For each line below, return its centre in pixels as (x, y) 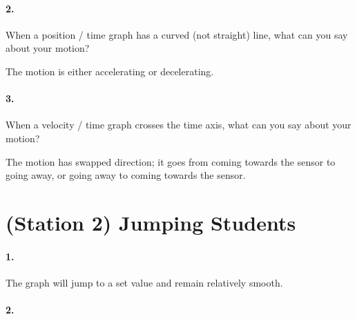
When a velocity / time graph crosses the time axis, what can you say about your (178, 125)
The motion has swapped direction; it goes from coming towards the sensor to (171, 161)
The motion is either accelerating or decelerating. (110, 71)
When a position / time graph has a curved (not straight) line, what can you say (177, 34)
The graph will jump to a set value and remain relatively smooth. (144, 282)
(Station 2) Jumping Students (151, 222)
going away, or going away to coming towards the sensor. (126, 175)
